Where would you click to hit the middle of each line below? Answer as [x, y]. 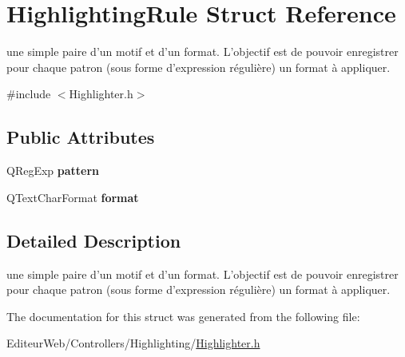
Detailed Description [94, 240]
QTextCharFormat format [73, 197]
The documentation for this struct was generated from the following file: [183, 316]
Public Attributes [81, 137]
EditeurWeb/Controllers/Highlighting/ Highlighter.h [133, 343]
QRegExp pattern [53, 171]
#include [29, 94]
